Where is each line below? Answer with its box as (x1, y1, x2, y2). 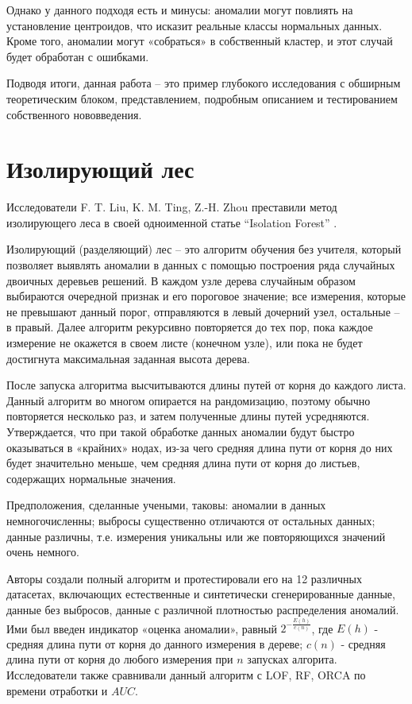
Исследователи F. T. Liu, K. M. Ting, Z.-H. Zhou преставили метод (6, 199, 337, 215)
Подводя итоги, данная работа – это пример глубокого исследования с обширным (6, 75, 401, 91)
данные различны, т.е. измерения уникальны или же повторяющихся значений (6, 528, 386, 544)
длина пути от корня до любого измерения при (6, 651, 233, 667)
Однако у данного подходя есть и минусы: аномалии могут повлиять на (6, 2, 353, 17)
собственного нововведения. (6, 106, 142, 122)
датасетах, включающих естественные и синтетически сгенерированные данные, (6, 586, 395, 602)
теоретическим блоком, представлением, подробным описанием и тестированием (6, 90, 398, 106)
